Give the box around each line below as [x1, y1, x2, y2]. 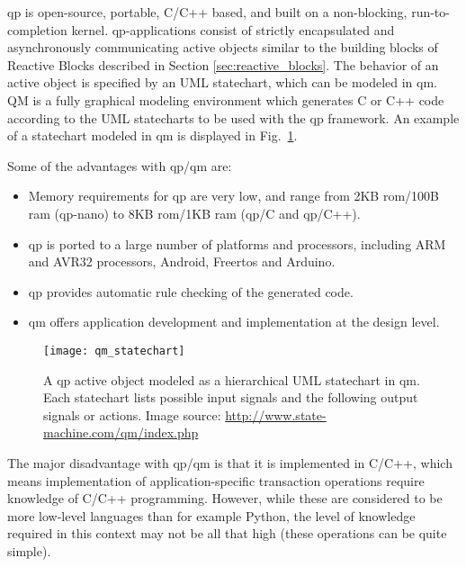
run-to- [411, 3, 450, 21]
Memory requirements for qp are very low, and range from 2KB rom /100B [28, 186, 440, 205]
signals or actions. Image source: [43, 405, 221, 424]
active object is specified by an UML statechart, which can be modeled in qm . [7, 73, 438, 92]
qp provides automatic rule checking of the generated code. [28, 282, 354, 301]
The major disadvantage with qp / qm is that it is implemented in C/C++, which [7, 453, 453, 472]
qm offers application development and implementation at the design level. [28, 312, 440, 331]
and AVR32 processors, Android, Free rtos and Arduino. [28, 252, 336, 271]
